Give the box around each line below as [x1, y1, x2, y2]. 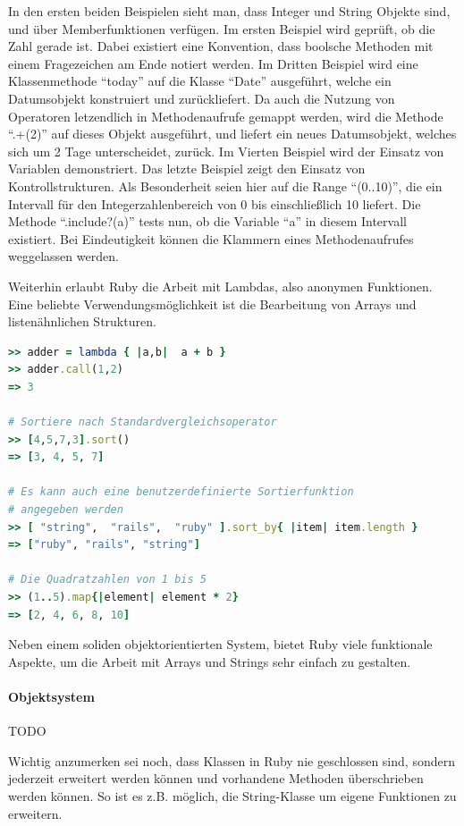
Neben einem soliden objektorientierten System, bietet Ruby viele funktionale [8, 635, 433, 653]
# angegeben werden [8, 503, 123, 517]
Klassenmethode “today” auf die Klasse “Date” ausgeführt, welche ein [8, 72, 392, 90]
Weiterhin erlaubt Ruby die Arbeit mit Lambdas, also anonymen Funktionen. [8, 276, 433, 295]
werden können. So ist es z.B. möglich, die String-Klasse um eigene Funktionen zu [8, 786, 457, 805]
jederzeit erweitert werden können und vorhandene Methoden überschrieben [8, 769, 424, 788]
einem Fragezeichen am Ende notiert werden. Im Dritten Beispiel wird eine [8, 54, 418, 72]
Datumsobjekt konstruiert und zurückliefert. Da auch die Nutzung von [8, 88, 395, 107]
